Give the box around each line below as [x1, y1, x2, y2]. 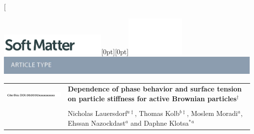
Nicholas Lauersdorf [67, 108, 127, 118]
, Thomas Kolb [135, 108, 180, 118]
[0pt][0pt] [101, 46, 129, 56]
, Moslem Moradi [187, 108, 238, 118]
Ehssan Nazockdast [67, 117, 126, 128]
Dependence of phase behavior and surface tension [67, 84, 242, 94]
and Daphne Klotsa [130, 117, 189, 128]
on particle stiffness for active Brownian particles [67, 93, 237, 103]
